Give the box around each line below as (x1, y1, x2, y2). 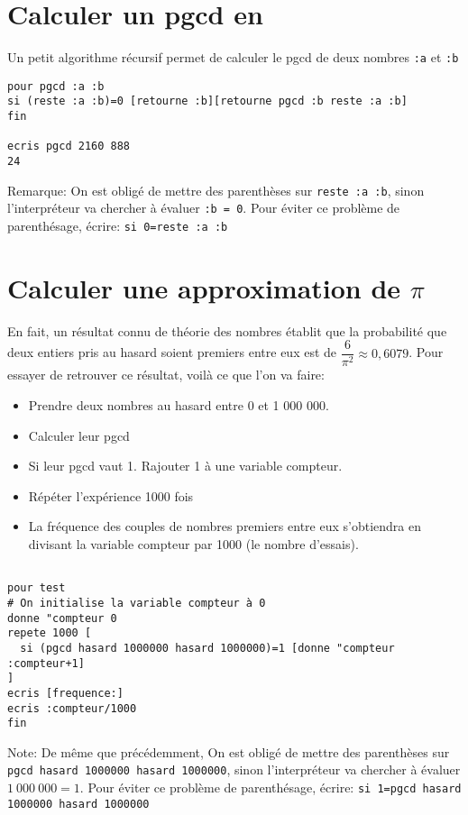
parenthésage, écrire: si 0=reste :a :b (7, 216, 228, 235)
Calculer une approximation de (7, 269, 401, 306)
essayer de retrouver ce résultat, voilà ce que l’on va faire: (7, 365, 325, 384)
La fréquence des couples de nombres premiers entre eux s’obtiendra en (28, 517, 421, 536)
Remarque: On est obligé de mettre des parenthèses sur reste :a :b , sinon (7, 180, 425, 199)
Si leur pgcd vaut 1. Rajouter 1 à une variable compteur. (28, 456, 343, 475)
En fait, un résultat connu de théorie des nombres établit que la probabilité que (7, 321, 447, 340)
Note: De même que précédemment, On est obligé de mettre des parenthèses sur (7, 742, 450, 761)
